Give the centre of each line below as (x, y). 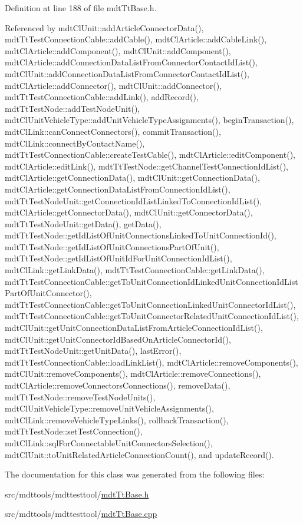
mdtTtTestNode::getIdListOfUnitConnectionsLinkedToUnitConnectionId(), (141, 235)
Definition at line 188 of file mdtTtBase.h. (81, 8)
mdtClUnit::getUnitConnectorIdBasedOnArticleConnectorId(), (118, 339)
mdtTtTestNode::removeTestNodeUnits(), (80, 397)
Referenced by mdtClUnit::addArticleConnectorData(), (104, 27)
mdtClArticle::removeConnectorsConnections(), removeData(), (118, 385)
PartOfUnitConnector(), (48, 293)
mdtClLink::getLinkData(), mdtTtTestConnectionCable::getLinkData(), (135, 270)
